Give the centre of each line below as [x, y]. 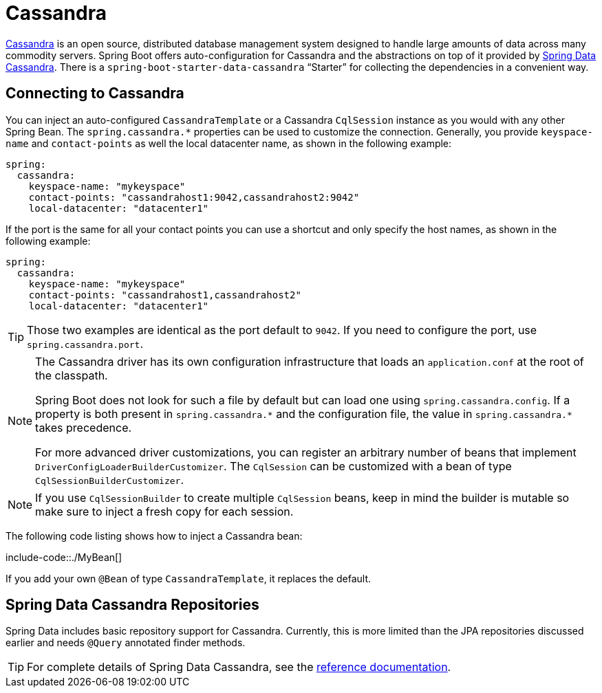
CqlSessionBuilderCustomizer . [109, 480]
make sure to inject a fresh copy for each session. [164, 511]
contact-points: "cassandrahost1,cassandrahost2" [165, 295]
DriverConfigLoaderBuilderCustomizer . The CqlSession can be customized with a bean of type [273, 466]
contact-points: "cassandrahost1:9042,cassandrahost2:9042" [194, 197]
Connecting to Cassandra [95, 93]
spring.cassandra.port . [85, 343]
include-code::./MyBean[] [64, 557]
